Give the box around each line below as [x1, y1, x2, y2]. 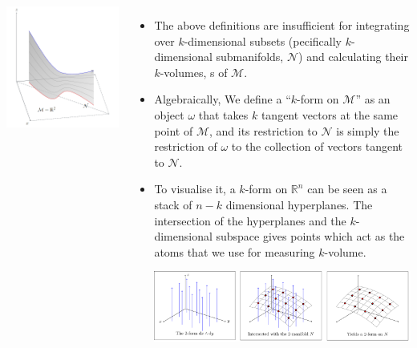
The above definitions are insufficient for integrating [154, 17, 410, 33]
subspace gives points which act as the [216, 228, 405, 245]
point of [154, 122, 193, 139]
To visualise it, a [154, 180, 236, 197]
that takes [198, 106, 249, 123]
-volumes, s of [160, 63, 228, 80]
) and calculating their [298, 48, 408, 65]
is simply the [336, 122, 399, 139]
